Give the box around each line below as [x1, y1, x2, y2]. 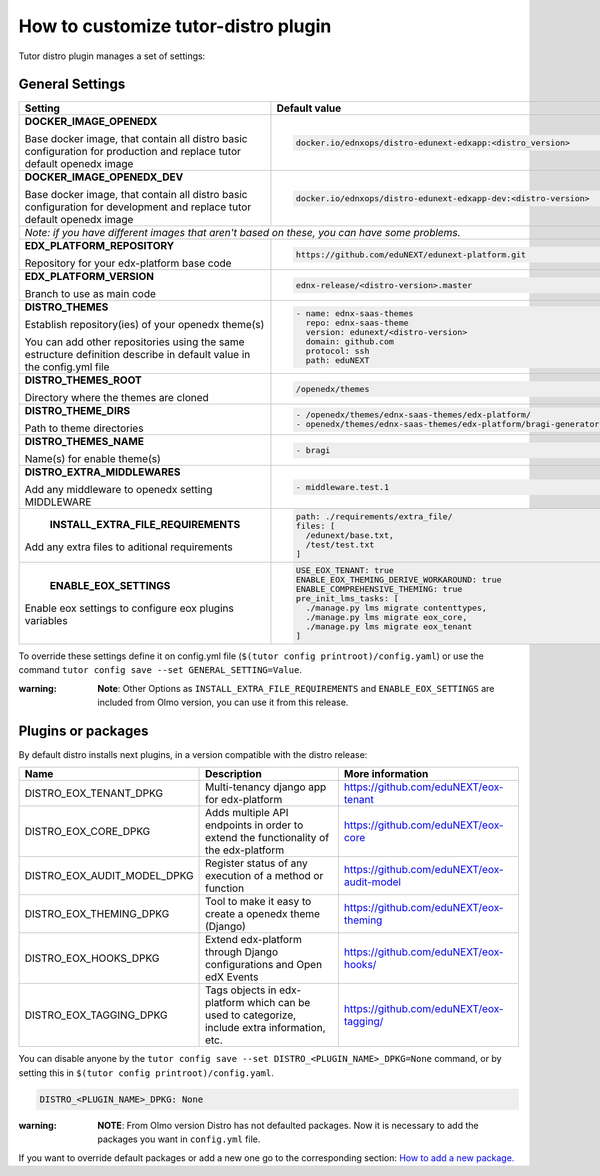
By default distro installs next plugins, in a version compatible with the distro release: [18, 749, 368, 761]
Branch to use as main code [24, 287, 157, 301]
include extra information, [205, 1021, 326, 1035]
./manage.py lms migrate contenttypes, [305, 603, 487, 614]
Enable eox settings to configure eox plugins [24, 601, 234, 615]
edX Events [205, 970, 259, 984]
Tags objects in [205, 983, 277, 997]
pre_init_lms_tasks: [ [295, 593, 399, 604]
